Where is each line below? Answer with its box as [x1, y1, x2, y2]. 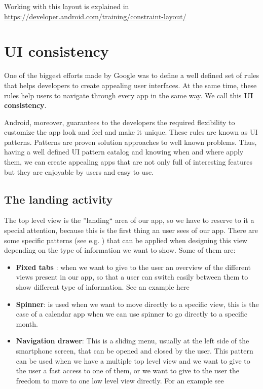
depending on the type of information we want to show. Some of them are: [4, 245, 236, 255]
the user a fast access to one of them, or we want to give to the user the [16, 365, 240, 376]
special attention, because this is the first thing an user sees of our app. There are [4, 225, 258, 236]
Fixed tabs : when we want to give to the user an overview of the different [16, 261, 251, 272]
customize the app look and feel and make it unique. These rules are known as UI [4, 127, 258, 137]
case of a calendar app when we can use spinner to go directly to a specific [16, 308, 247, 319]
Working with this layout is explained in [4, 1, 129, 11]
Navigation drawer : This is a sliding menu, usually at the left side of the [16, 335, 249, 346]
